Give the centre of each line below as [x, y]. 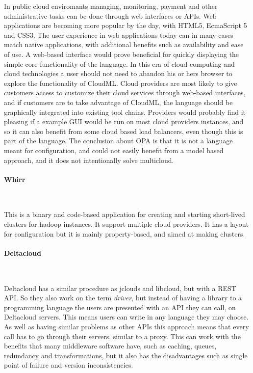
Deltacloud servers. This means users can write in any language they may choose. [126, 317]
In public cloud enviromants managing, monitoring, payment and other [111, 6]
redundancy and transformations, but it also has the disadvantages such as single [126, 355]
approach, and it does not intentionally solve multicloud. [89, 160]
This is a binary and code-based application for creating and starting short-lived [125, 214]
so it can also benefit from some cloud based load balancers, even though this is [124, 131]
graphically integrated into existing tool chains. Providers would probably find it [125, 112]
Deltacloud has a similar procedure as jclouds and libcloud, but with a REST [120, 288]
